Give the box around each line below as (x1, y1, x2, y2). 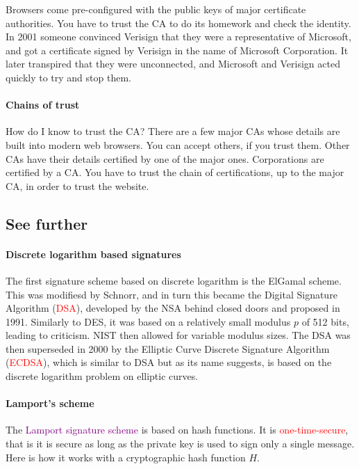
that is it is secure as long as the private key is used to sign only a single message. (6, 436, 355, 451)
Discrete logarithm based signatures (6, 246, 181, 261)
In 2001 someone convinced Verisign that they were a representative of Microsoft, (6, 29, 351, 44)
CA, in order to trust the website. (6, 178, 149, 193)
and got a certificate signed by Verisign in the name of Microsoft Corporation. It (6, 42, 349, 57)
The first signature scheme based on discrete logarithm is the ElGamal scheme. (6, 273, 342, 287)
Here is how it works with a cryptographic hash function (6, 450, 246, 464)
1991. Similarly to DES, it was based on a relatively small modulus (6, 314, 291, 328)
